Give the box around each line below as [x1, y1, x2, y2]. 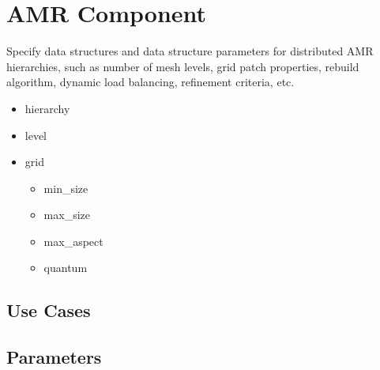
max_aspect [43, 232, 103, 249]
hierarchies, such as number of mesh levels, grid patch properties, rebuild [6, 58, 359, 74]
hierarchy [24, 100, 70, 116]
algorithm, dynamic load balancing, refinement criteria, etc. [6, 74, 295, 90]
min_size [43, 179, 88, 196]
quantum [43, 259, 88, 276]
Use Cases [6, 298, 91, 323]
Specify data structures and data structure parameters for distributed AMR [6, 43, 374, 59]
